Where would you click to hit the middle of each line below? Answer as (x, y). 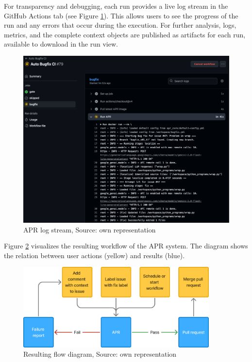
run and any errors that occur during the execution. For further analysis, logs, (120, 25)
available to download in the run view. (61, 44)
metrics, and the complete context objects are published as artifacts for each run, (125, 34)
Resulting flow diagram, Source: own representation (100, 354)
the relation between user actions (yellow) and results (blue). (94, 255)
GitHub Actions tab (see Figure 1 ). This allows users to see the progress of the (121, 15)
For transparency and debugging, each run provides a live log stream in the (116, 6)
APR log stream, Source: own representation (90, 229)
